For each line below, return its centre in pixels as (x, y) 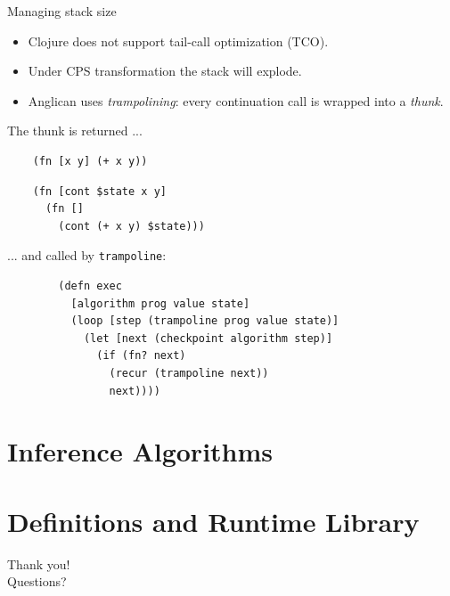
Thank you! (39, 563)
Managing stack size (62, 11)
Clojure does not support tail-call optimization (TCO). (178, 41)
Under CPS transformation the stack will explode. (165, 71)
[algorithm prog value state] (160, 303)
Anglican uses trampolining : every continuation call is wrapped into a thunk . (236, 100)
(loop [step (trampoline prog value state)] (205, 321)
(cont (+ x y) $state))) (131, 226)
